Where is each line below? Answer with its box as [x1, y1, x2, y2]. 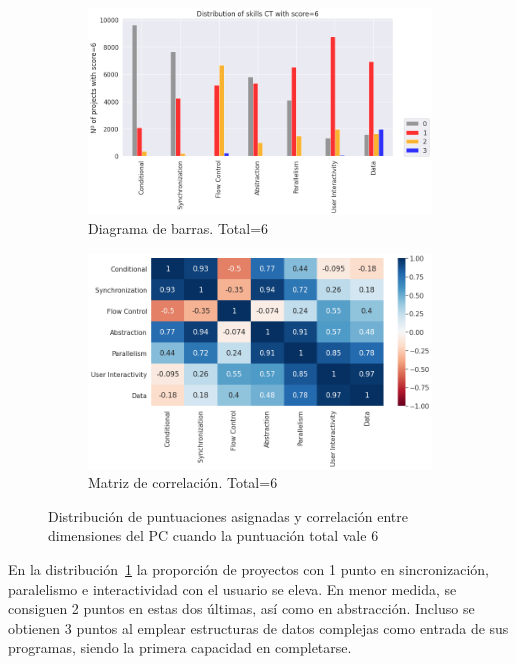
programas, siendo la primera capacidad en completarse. [8, 637, 352, 658]
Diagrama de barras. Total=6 [88, 218, 269, 239]
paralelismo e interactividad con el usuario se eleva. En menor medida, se [8, 578, 457, 599]
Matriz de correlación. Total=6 [88, 472, 278, 493]
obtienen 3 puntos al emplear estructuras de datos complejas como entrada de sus [8, 617, 509, 638]
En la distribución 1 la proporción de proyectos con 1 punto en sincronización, [8, 558, 489, 579]
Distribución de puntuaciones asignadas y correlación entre [48, 505, 409, 526]
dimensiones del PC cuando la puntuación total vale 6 [48, 525, 379, 546]
